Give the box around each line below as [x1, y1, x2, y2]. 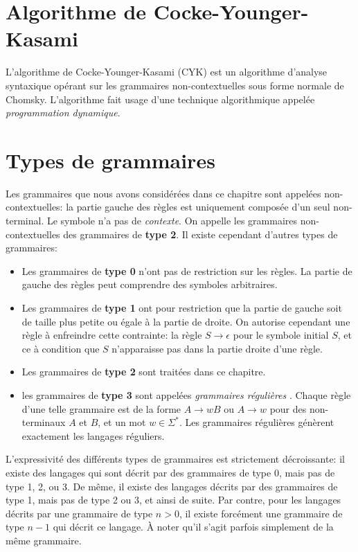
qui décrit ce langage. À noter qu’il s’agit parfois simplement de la [53, 519, 334, 534]
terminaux [21, 415, 66, 429]
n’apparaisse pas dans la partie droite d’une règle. [111, 341, 323, 355]
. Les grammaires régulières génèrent [179, 415, 334, 429]
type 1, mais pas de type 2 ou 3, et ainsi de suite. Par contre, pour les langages [6, 492, 341, 507]
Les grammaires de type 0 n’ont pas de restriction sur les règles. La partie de [21, 263, 352, 278]
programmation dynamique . [6, 105, 120, 120]
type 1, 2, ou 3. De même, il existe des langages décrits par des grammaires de [6, 479, 338, 493]
